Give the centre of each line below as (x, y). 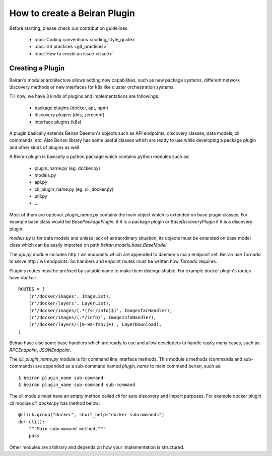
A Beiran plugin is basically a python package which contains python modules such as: (99, 157)
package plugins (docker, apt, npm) (71, 108)
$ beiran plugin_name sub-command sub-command (77, 385)
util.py (41, 196)
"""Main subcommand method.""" (67, 429)
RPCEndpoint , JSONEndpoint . (40, 350)
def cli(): (32, 422)
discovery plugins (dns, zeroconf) (70, 115)
